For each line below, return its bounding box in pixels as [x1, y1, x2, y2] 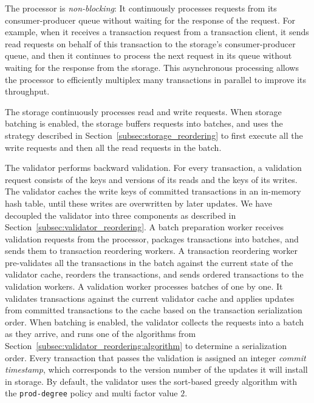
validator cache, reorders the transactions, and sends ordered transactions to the [5, 268, 304, 281]
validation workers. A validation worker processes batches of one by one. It [5, 280, 283, 293]
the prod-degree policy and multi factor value [5, 387, 178, 399]
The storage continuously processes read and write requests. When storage [5, 105, 282, 118]
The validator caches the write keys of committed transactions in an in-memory [5, 185, 301, 198]
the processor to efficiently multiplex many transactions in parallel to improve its [5, 73, 307, 85]
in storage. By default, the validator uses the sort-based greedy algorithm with [5, 375, 298, 387]
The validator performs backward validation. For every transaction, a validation [5, 161, 302, 174]
